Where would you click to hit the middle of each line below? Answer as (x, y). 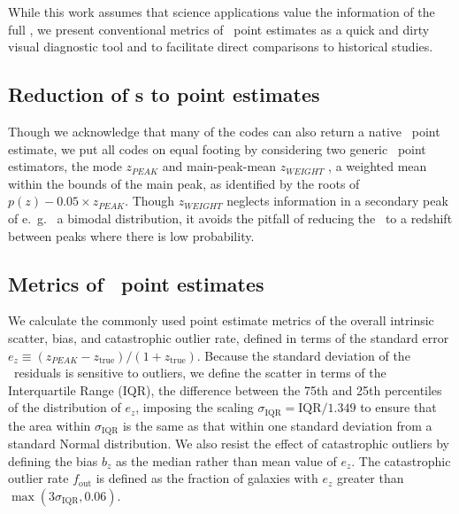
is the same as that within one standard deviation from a (277, 425)
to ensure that (398, 407)
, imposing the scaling (195, 407)
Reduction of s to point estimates (164, 94)
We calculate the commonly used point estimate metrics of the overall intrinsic (221, 320)
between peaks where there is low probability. (131, 235)
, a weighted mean (378, 166)
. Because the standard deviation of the (303, 355)
